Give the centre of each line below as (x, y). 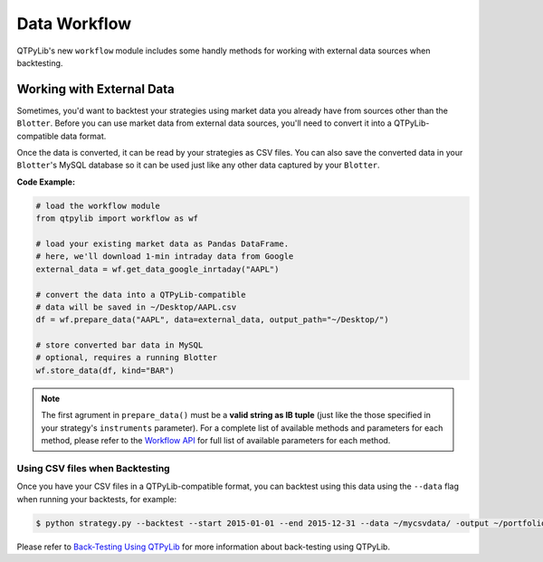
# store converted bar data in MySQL (119, 345)
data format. (83, 136)
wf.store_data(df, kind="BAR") (105, 370)
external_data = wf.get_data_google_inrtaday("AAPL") (157, 269)
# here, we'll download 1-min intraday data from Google (165, 257)
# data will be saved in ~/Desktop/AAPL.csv (136, 307)
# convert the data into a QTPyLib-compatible (141, 295)
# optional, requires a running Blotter (126, 358)
